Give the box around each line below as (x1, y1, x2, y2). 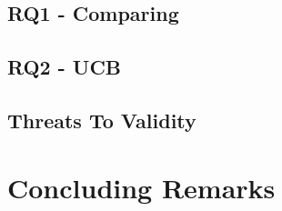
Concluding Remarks (7, 168, 276, 206)
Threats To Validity (7, 105, 196, 134)
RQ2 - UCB (7, 53, 122, 81)
